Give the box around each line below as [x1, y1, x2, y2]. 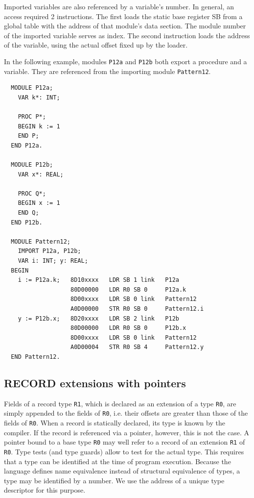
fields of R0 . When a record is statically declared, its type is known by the [4, 418, 225, 428]
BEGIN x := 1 [18, 199, 60, 207]
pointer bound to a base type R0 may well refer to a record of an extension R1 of [4, 437, 245, 447]
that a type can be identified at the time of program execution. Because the [4, 456, 231, 466]
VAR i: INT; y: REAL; [18, 257, 88, 264]
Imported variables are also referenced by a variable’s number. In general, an [4, 1, 234, 11]
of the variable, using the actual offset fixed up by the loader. [4, 40, 188, 50]
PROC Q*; [18, 190, 46, 197]
